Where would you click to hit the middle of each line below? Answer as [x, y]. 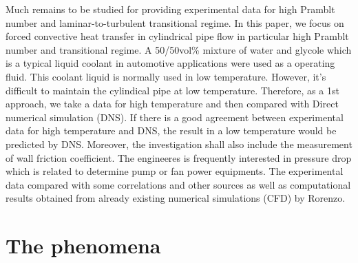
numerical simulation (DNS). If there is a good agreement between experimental [175, 117]
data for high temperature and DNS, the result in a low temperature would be [171, 130]
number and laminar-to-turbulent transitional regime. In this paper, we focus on [175, 22]
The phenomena [83, 245]
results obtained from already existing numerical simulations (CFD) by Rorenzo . [176, 198]
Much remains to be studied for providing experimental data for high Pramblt [170, 9]
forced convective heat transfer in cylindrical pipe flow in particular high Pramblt [177, 36]
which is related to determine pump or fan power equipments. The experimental [175, 171]
